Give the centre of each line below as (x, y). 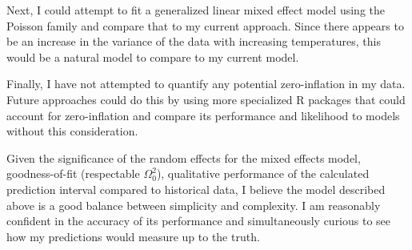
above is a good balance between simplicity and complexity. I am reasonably (194, 205)
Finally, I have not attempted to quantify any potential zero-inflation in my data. (206, 84)
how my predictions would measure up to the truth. (133, 236)
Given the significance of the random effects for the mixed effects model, (184, 157)
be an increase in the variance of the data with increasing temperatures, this (194, 41)
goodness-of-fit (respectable (73, 173)
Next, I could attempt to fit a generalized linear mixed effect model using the (196, 10)
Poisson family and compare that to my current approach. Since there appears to (205, 25)
